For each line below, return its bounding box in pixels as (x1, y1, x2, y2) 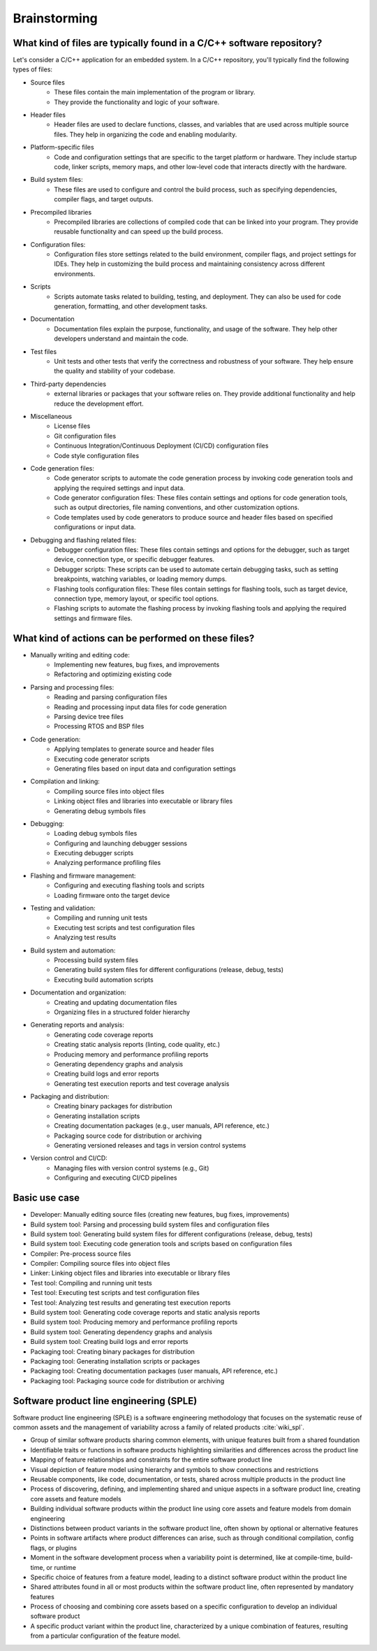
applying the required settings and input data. (54, 483, 185, 492)
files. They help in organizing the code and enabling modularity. (54, 130, 237, 138)
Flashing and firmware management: (30, 871, 136, 880)
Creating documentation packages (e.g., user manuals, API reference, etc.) (54, 1122, 270, 1130)
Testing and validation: (30, 904, 96, 913)
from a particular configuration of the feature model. (30, 1631, 181, 1640)
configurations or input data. (54, 523, 136, 531)
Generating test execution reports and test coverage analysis (54, 1079, 230, 1087)
